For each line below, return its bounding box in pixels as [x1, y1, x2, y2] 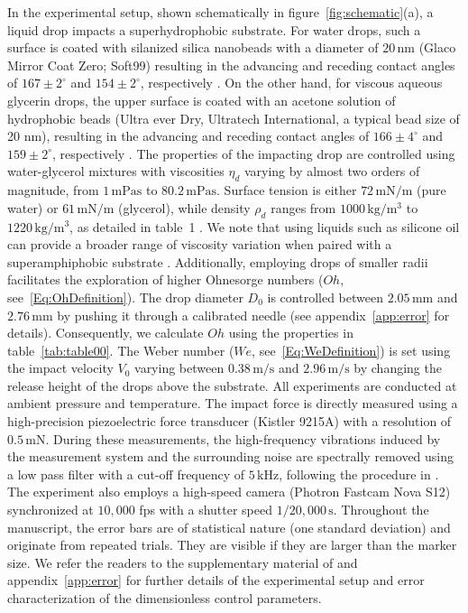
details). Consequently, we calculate [7, 323, 204, 342]
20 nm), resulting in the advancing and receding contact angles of [7, 126, 370, 145]
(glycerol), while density [117, 198, 251, 217]
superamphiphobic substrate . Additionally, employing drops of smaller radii [7, 252, 428, 271]
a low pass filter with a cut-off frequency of [7, 464, 245, 483]
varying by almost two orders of [243, 162, 420, 181]
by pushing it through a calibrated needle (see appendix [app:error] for [57, 305, 450, 324]
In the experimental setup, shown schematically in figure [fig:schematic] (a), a [7, 3, 434, 21]
